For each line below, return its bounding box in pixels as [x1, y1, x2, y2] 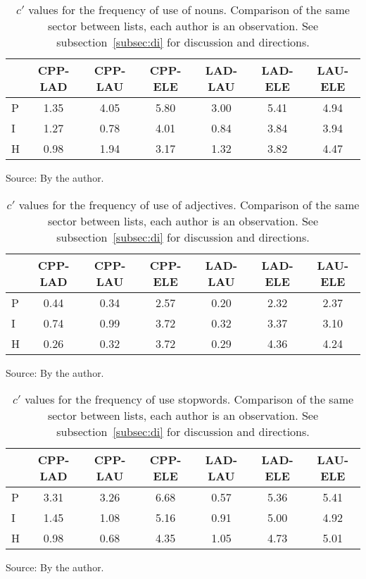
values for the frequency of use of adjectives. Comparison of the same [18, 196, 360, 213]
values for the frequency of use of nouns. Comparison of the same [28, 1, 350, 18]
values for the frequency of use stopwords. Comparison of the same [25, 391, 354, 408]
